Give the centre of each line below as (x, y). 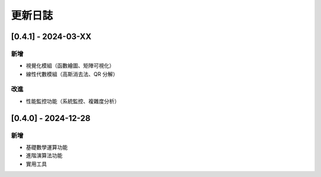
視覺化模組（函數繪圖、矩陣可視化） (70, 66)
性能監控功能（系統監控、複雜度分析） (73, 101)
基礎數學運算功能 (47, 147)
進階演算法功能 (44, 156)
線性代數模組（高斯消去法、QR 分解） (72, 74)
